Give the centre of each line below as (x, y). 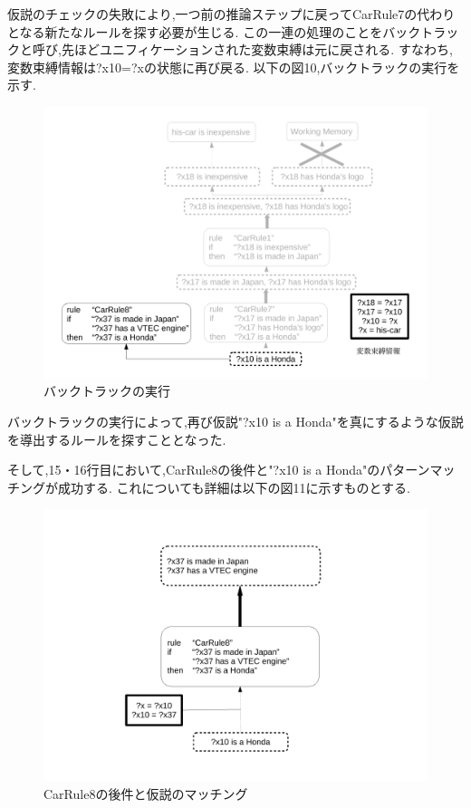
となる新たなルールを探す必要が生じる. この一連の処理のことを (195, 31)
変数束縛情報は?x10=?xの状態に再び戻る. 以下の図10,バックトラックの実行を (234, 67)
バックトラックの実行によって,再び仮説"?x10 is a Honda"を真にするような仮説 (235, 421)
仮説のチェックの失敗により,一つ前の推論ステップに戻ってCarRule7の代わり (231, 14)
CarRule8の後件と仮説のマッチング (146, 793)
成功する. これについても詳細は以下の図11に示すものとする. (234, 487)
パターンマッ (418, 470)
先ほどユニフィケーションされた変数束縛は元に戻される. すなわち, (257, 49)
